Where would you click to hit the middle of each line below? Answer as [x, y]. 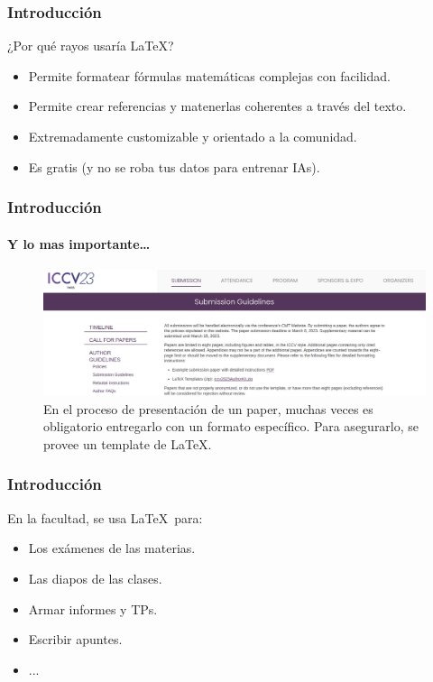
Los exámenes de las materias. [112, 548]
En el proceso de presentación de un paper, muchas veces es [208, 408]
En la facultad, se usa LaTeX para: [105, 517]
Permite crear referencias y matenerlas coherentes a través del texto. [217, 106]
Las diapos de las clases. [95, 578]
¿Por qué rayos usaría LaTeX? [91, 46]
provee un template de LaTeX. [128, 443]
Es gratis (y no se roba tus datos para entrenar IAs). [174, 166]
